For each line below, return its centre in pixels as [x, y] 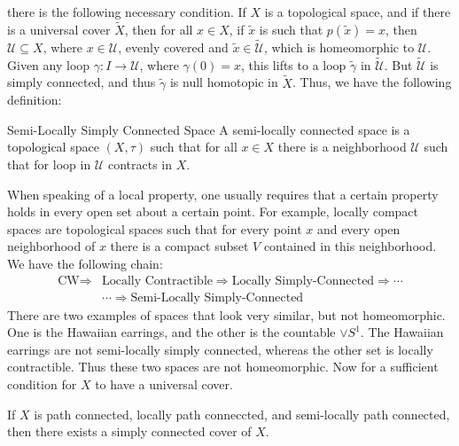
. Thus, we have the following [372, 82]
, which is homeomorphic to [339, 47]
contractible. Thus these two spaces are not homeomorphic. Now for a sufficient [223, 367]
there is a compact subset [179, 246]
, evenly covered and [173, 47]
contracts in [140, 164]
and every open [358, 228]
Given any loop [49, 64]
